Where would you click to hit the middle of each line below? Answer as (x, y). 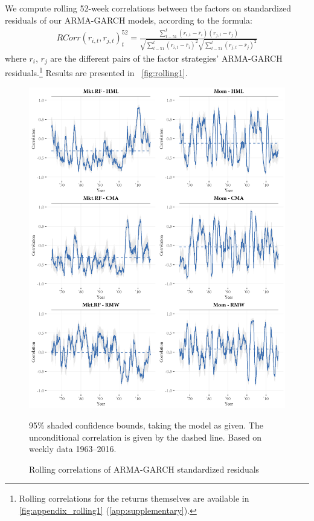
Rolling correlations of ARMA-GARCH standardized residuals (144, 469)
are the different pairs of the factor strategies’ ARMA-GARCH (166, 58)
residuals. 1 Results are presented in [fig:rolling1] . (96, 72)
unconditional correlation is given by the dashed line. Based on (146, 437)
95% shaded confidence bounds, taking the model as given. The (146, 425)
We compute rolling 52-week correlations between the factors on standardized (148, 8)
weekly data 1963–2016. (73, 449)
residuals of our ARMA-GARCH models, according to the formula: (129, 20)
